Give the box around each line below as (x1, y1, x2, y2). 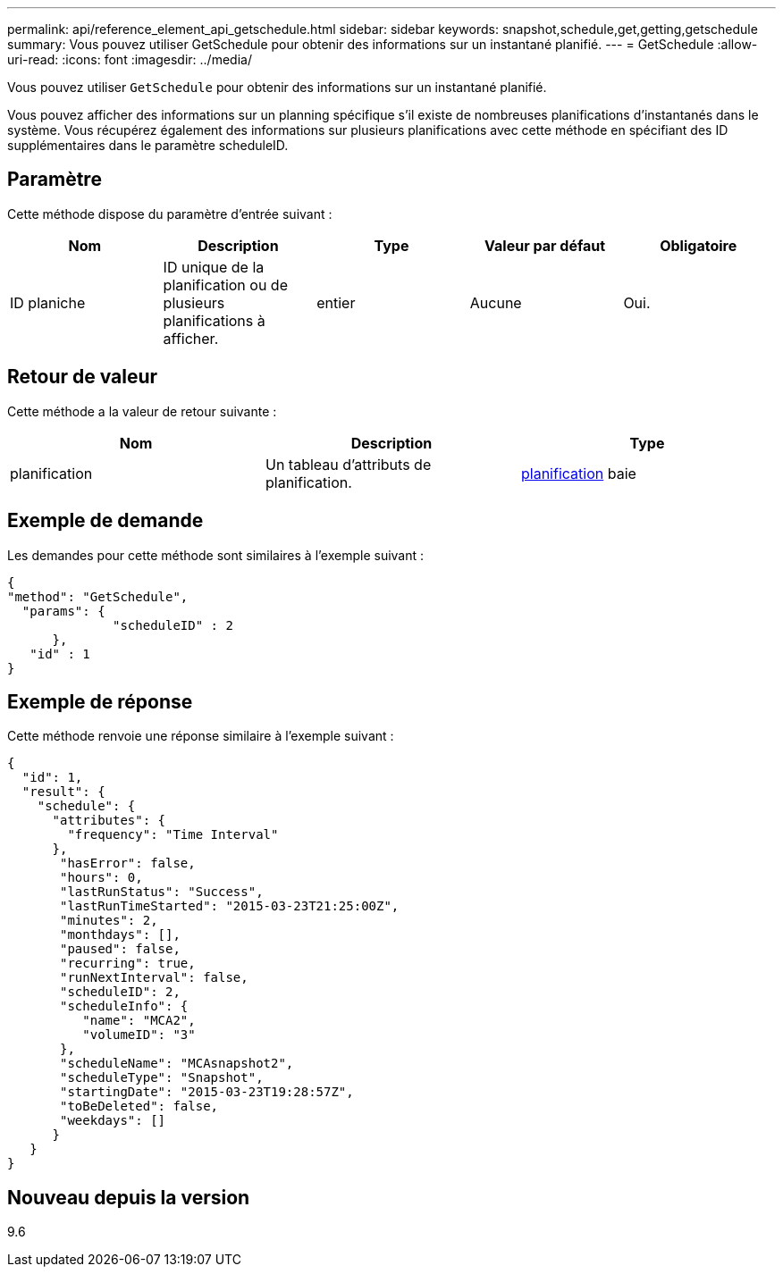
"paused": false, (60, 942, 181, 957)
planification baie (520, 464, 636, 482)
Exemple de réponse (7, 690, 193, 713)
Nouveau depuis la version (7, 1186, 250, 1209)
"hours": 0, (60, 870, 143, 885)
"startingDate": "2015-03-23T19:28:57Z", (60, 1085, 354, 1100)
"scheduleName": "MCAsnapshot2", (60, 1056, 294, 1071)
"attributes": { (52, 813, 166, 828)
